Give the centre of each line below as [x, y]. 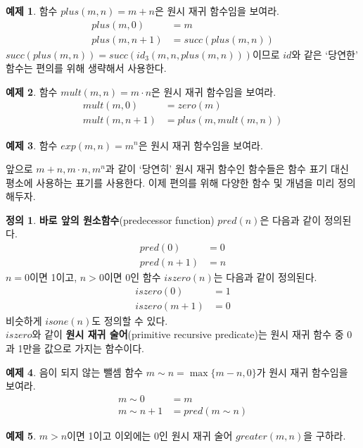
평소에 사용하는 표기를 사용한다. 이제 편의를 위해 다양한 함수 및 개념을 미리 [170, 182]
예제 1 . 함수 [32, 11]
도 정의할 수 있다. [130, 320]
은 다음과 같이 [291, 219]
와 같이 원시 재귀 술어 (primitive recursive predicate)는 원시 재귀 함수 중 [188, 334]
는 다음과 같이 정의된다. [265, 277]
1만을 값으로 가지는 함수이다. [81, 348]
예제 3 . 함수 [32, 145]
